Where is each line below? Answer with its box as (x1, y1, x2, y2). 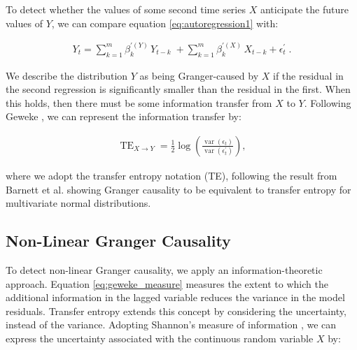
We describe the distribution (6, 68, 128, 82)
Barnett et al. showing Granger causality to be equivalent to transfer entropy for (6, 182, 351, 196)
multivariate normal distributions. (6, 196, 151, 210)
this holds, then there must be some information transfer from (6, 95, 272, 110)
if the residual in (272, 68, 344, 82)
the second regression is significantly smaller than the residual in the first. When (6, 82, 351, 96)
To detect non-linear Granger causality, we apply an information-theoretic (6, 262, 323, 277)
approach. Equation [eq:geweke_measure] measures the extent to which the (6, 276, 328, 291)
